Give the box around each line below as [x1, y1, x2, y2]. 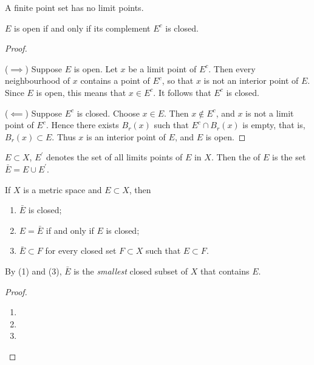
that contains [200, 264, 250, 277]
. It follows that [153, 86, 211, 98]
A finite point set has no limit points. [5, 1, 144, 13]
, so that [162, 74, 194, 87]
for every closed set [45, 244, 117, 257]
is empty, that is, [242, 118, 305, 131]
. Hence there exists [46, 118, 119, 131]
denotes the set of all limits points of [46, 151, 183, 163]
